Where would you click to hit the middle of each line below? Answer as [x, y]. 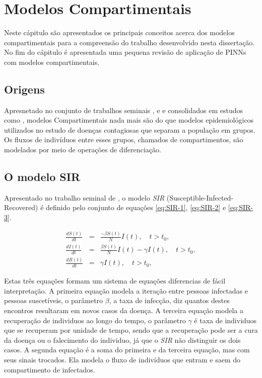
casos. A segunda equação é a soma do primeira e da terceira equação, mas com [127, 350]
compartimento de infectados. [50, 369]
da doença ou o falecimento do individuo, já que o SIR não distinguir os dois [122, 340]
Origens [24, 89]
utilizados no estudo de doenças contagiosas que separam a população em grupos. [130, 129]
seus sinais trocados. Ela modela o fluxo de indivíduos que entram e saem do [122, 360]
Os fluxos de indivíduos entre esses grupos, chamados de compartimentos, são [124, 139]
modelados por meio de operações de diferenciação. [83, 150]
